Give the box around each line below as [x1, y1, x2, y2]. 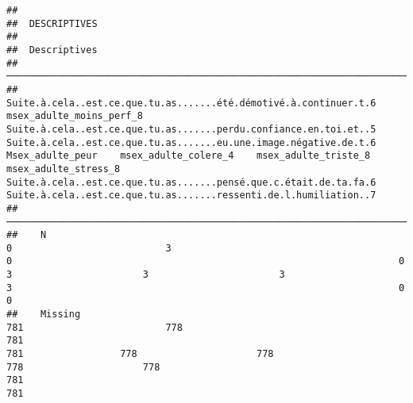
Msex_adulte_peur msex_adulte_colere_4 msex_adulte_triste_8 [6, 150, 371, 162]
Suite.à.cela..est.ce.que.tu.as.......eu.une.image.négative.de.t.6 [6, 136, 376, 148]
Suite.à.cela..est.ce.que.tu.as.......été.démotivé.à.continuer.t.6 [6, 97, 376, 109]
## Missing [6, 309, 81, 320]
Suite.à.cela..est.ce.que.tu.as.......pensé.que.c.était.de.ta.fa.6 [6, 176, 376, 188]
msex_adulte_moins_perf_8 [6, 110, 143, 122]
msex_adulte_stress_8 [6, 163, 121, 175]
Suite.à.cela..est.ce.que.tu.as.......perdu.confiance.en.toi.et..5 [6, 123, 376, 135]
